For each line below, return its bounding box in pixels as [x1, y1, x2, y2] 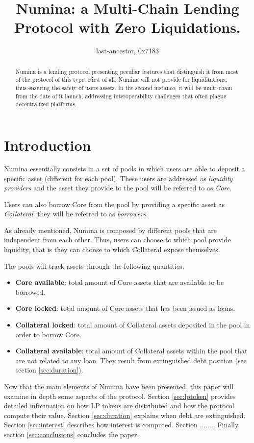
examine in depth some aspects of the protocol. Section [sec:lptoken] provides [4, 391, 236, 401]
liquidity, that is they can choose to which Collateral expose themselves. [4, 244, 220, 255]
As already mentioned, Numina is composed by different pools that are [4, 225, 217, 235]
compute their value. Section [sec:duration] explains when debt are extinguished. [4, 410, 246, 420]
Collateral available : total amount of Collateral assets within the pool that [15, 346, 248, 356]
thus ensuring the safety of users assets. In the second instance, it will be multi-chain [15, 84, 232, 92]
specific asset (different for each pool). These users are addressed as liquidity [4, 173, 233, 183]
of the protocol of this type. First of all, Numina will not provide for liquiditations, [15, 75, 227, 84]
